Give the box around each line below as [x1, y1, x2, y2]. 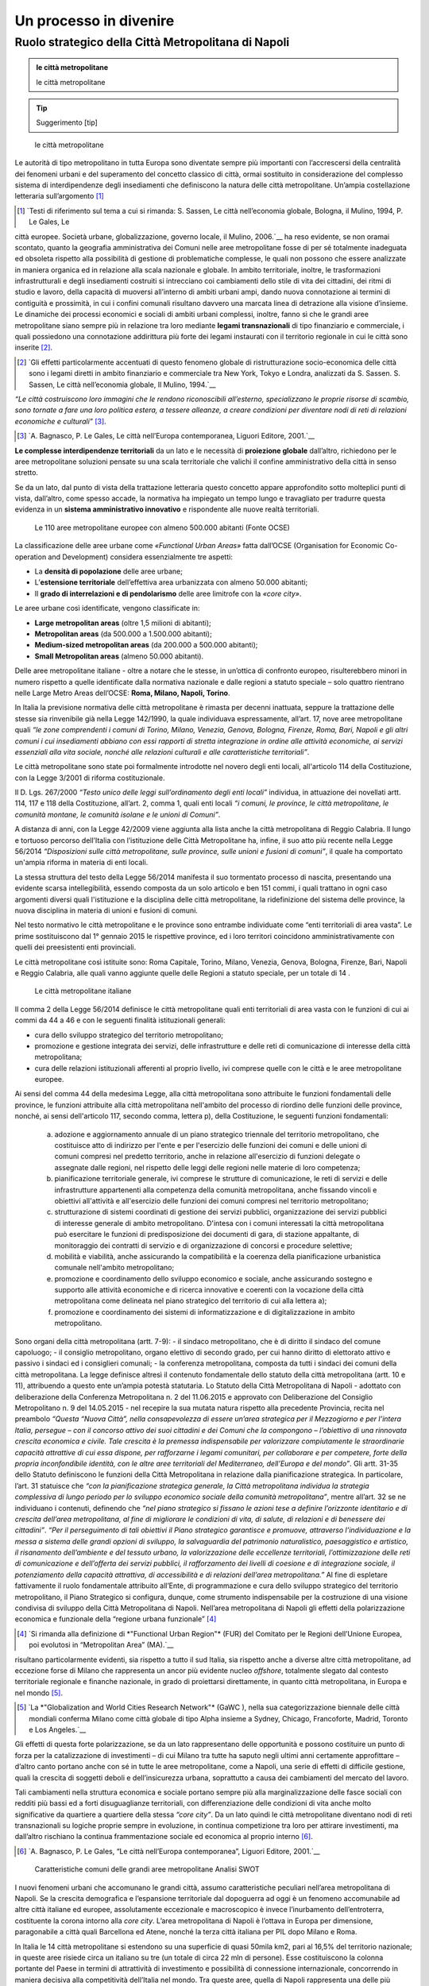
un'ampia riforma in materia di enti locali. [14, 858, 149, 867]
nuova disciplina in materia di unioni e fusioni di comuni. [14, 906, 199, 915]
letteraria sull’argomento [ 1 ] [14, 191, 105, 201]
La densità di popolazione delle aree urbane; [34, 566, 183, 576]
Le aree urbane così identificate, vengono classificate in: [14, 604, 200, 613]
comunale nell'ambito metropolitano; [54, 1263, 175, 1273]
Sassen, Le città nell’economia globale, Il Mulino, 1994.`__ [29, 380, 216, 389]
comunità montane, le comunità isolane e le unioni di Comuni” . [14, 809, 221, 819]
